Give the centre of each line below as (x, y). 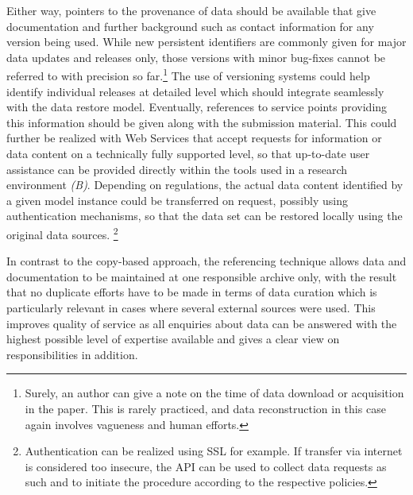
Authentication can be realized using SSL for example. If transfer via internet (214, 451)
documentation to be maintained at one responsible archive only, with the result (202, 276)
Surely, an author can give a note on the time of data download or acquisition (214, 393)
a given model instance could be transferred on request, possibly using (177, 200)
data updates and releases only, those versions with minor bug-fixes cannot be (196, 57)
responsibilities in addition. (72, 354)
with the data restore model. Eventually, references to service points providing (197, 107)
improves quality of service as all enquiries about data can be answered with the (202, 323)
